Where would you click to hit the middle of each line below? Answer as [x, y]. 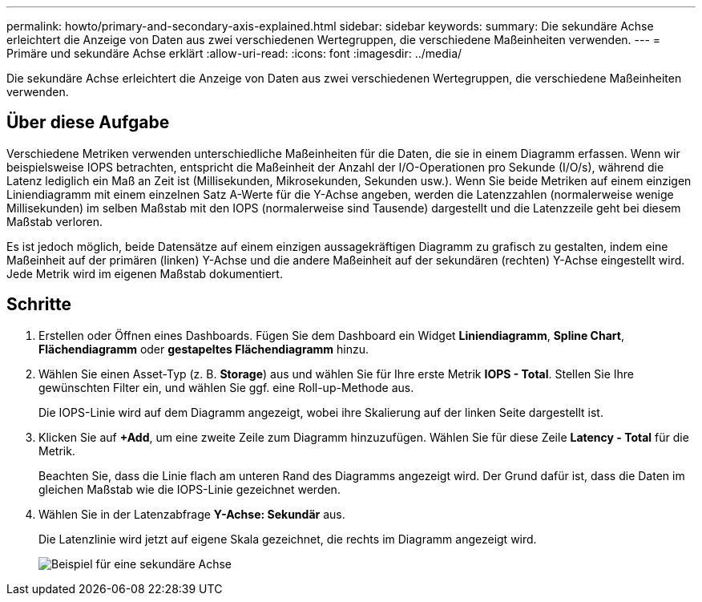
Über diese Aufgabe [88, 123]
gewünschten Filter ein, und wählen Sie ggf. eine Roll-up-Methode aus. [226, 387]
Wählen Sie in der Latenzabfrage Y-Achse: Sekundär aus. [192, 514]
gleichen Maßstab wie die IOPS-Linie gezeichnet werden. [190, 489]
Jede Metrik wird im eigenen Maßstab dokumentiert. [145, 273]
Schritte [39, 305]
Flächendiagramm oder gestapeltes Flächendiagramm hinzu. [204, 349]
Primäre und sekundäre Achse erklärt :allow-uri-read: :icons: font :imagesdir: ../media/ [234, 53]
